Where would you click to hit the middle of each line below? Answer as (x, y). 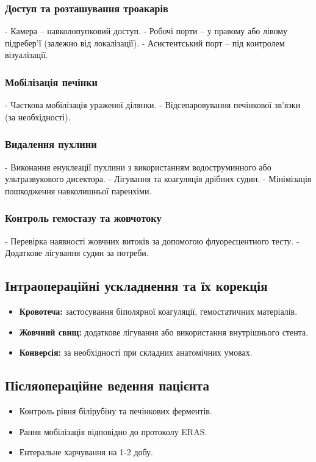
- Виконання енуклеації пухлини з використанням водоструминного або (138, 167)
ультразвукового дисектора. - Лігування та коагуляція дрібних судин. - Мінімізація (158, 179)
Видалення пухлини (51, 144)
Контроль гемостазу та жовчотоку (83, 218)
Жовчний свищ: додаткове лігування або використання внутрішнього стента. (164, 332)
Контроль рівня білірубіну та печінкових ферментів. (116, 411)
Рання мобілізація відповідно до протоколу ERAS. (113, 431)
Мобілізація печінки (52, 82)
